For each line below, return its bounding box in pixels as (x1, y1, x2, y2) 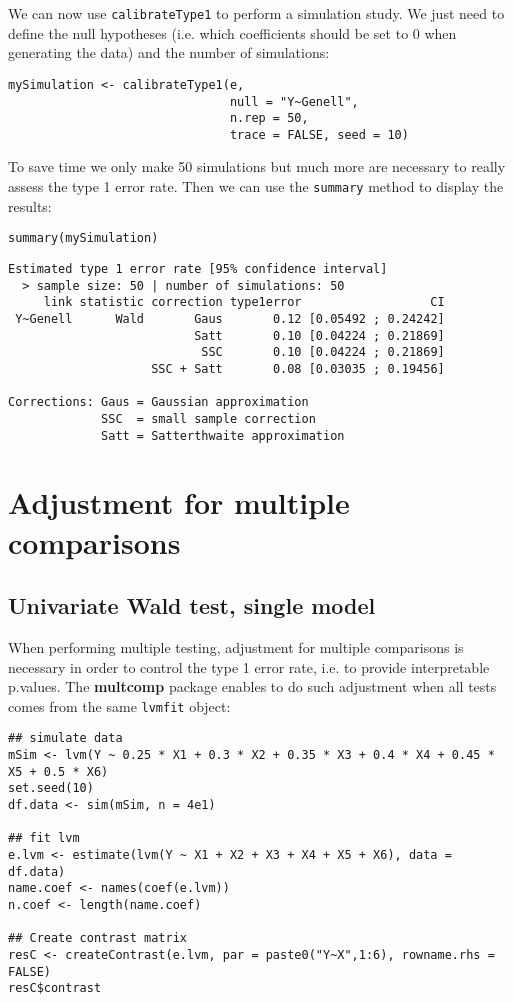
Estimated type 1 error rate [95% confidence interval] (8, 261, 388, 276)
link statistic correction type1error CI (43, 295, 445, 310)
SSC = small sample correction (101, 411, 316, 426)
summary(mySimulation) (8, 231, 159, 246)
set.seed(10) (8, 781, 94, 796)
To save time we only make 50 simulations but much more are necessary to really (8, 156, 506, 177)
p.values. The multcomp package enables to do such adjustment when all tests (8, 676, 497, 697)
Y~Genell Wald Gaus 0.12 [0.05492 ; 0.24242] (15, 311, 445, 326)
